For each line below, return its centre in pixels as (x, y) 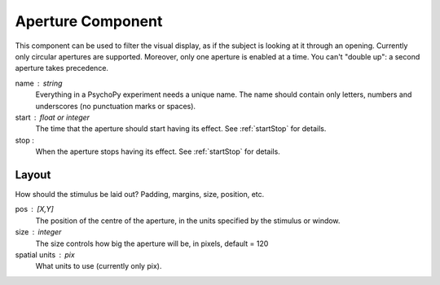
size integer (38, 232)
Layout (33, 175)
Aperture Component (89, 21)
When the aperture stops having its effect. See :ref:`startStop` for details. (158, 151)
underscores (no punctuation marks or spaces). (115, 106)
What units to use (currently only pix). (99, 266)
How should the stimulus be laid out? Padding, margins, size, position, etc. (140, 194)
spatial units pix (45, 254)
